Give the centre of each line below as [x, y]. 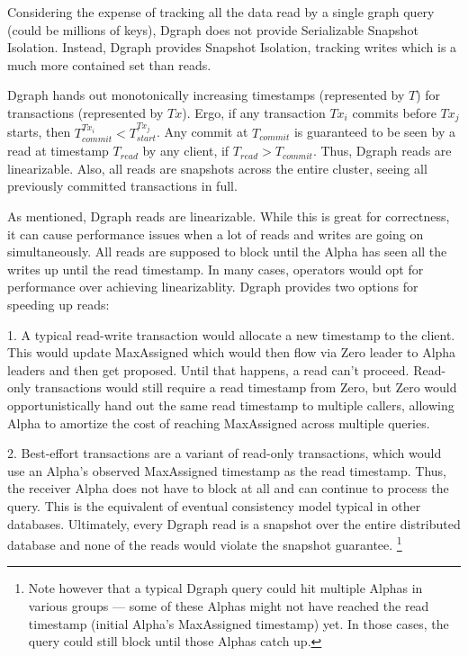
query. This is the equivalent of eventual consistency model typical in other [214, 505]
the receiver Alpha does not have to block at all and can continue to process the [228, 488]
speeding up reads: [58, 305]
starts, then [39, 132]
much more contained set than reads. [109, 64]
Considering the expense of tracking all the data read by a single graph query [221, 12]
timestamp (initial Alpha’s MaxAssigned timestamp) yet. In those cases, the [238, 623]
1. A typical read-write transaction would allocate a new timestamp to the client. [231, 334]
